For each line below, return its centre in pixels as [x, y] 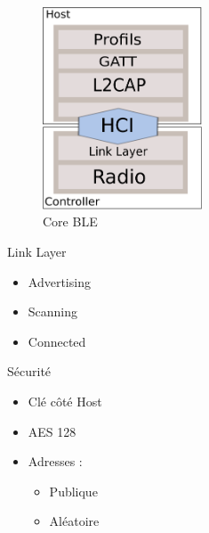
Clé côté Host [65, 401]
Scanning [53, 312]
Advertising [59, 281]
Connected [57, 341]
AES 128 [52, 431]
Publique [73, 491]
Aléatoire [74, 521]
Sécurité [29, 371]
